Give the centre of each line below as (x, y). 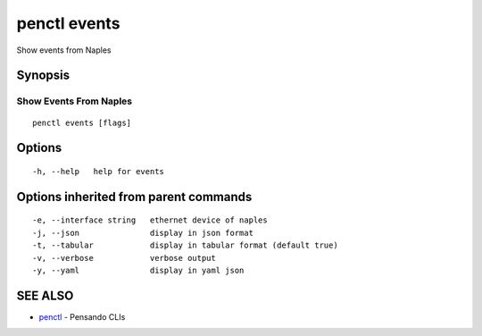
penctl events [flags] (82, 122)
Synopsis (43, 76)
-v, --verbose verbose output (124, 258)
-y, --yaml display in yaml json (138, 270)
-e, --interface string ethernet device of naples (150, 220)
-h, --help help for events (99, 171)
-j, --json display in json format (143, 233)
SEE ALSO (45, 295)
